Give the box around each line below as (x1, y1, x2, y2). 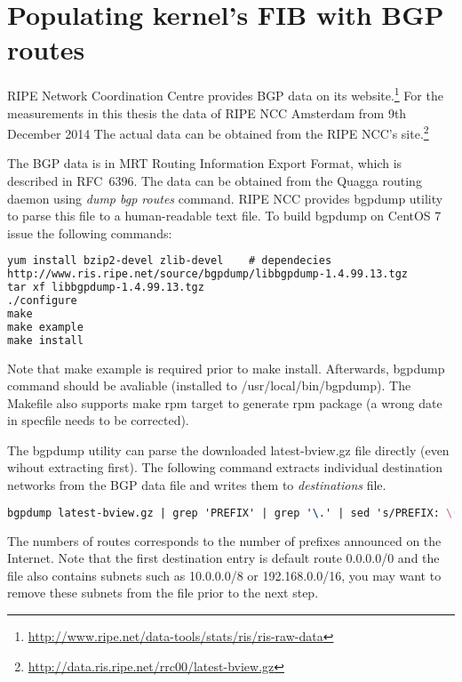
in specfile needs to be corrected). (7, 411, 189, 429)
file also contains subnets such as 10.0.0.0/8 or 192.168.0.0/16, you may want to (7, 566, 442, 584)
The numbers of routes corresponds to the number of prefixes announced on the (7, 531, 442, 550)
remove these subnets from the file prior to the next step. (7, 583, 319, 602)
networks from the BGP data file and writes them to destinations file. (7, 476, 386, 494)
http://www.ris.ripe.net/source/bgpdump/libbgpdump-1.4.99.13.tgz (7, 268, 409, 281)
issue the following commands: (7, 223, 172, 242)
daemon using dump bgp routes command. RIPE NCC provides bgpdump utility (7, 189, 443, 207)
